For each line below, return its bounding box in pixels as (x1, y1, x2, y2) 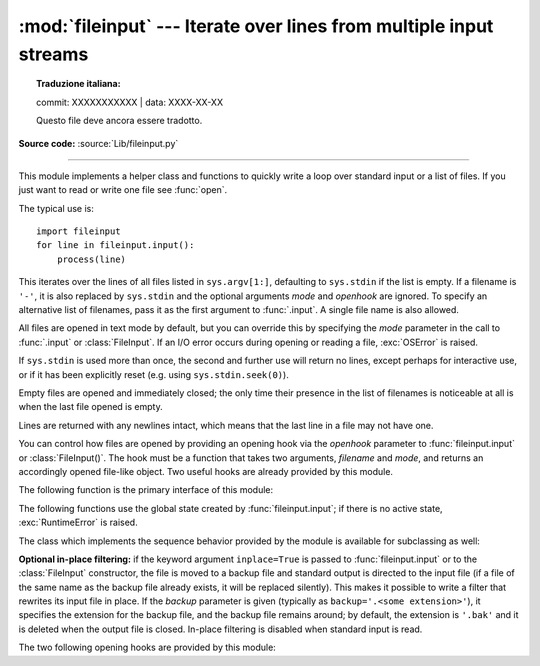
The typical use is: (18, 202, 95, 214)
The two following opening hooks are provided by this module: (18, 641, 277, 654)
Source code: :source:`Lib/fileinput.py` (18, 137, 179, 149)
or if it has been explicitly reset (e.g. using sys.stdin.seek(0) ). (18, 368, 289, 380)
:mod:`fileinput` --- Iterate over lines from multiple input (18, 15, 494, 37)
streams (18, 43, 89, 65)
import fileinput (36, 226, 121, 237)
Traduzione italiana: (36, 78, 121, 90)
